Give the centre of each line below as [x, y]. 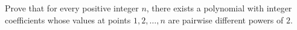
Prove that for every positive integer [72, 8]
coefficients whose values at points [68, 19]
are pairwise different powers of [226, 19]
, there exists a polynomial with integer [219, 8]
